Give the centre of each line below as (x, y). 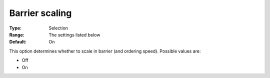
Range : (17, 34)
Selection (58, 28)
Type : (15, 28)
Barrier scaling (40, 13)
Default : (18, 42)
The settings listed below (74, 34)
